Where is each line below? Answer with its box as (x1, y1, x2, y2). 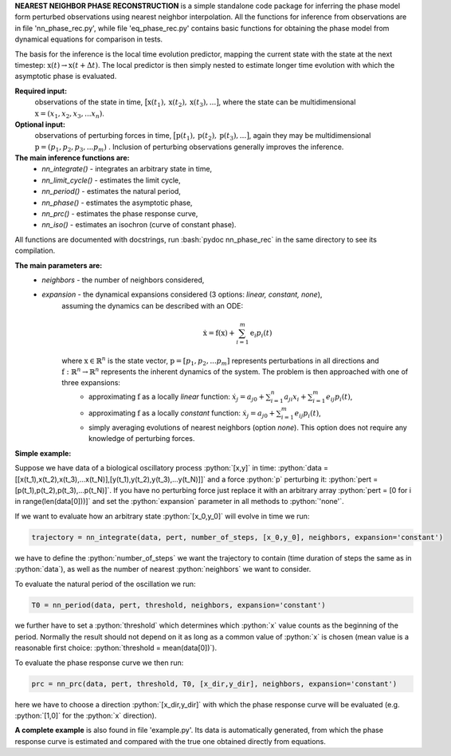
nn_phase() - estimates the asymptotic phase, (41, 198, 193, 207)
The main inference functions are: (14, 153, 130, 163)
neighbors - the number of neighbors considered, (41, 275, 205, 285)
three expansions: (61, 378, 121, 388)
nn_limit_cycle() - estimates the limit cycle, (41, 175, 181, 185)
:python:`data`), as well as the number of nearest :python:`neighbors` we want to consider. (14, 565, 312, 574)
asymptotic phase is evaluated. (14, 72, 117, 81)
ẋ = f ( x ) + (202, 328, 235, 337)
